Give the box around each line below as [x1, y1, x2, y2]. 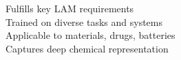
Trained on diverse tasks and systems [6, 14, 163, 29]
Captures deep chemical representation [6, 41, 169, 55]
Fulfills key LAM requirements [6, 1, 134, 15]
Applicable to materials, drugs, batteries [6, 28, 175, 42]
